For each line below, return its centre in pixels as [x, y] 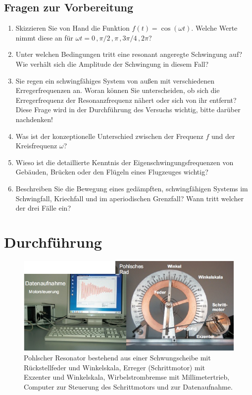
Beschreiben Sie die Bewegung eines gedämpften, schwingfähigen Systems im [132, 188]
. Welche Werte [214, 28]
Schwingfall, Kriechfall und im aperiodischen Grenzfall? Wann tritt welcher [129, 198]
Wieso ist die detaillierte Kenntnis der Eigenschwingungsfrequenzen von [125, 162]
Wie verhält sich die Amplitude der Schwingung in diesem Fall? [112, 64]
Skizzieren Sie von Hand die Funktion [73, 28]
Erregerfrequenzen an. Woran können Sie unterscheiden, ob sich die [118, 90]
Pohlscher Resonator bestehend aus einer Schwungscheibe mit [117, 357]
